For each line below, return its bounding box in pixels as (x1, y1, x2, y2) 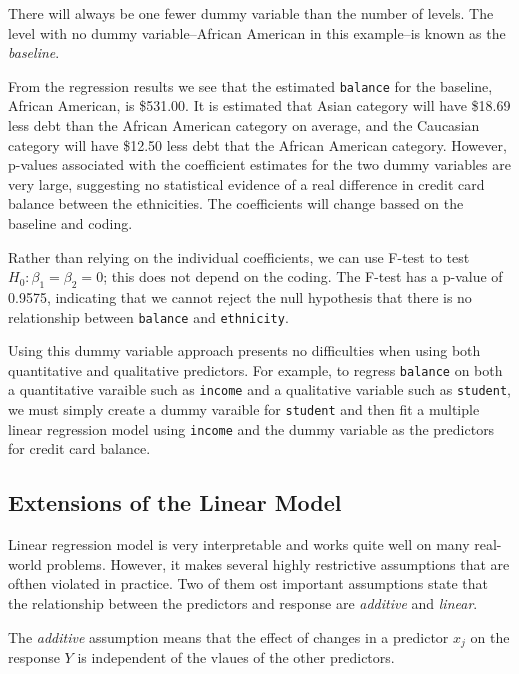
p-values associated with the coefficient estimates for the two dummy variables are (8, 154, 511, 175)
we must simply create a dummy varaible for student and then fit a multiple (8, 399, 480, 420)
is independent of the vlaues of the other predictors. (77, 647, 395, 668)
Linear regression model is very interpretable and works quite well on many (8, 534, 470, 555)
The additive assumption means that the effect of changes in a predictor (8, 626, 449, 647)
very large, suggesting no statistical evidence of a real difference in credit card (8, 173, 485, 194)
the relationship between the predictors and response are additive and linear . (8, 593, 478, 614)
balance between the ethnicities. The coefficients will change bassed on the (8, 193, 464, 214)
